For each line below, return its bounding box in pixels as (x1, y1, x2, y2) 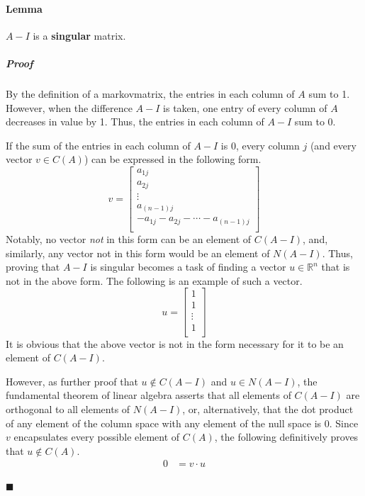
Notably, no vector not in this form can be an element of (6, 232, 252, 247)
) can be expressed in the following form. (84, 152, 262, 167)
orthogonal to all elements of (6, 401, 130, 416)
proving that (6, 259, 60, 274)
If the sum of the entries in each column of (6, 137, 191, 152)
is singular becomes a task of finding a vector (90, 259, 286, 274)
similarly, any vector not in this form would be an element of (6, 245, 270, 260)
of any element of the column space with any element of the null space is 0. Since (6, 415, 359, 430)
